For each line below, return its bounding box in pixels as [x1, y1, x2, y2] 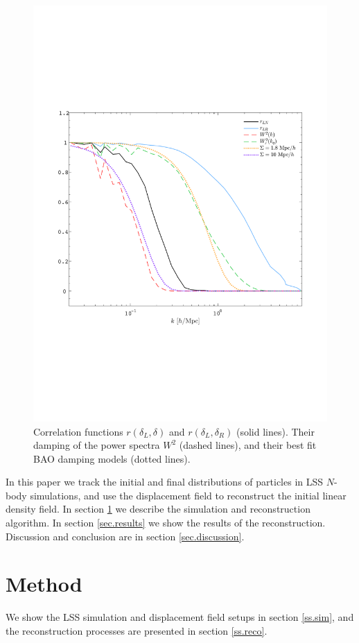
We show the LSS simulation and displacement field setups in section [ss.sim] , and [6, 610, 354, 624]
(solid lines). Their [236, 424, 315, 438]
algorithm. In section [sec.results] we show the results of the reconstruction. [6, 515, 326, 530]
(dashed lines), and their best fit [179, 438, 317, 452]
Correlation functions [33, 424, 123, 438]
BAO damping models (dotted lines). [33, 451, 191, 465]
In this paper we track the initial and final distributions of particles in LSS [6, 474, 324, 489]
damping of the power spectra [33, 438, 160, 452]
